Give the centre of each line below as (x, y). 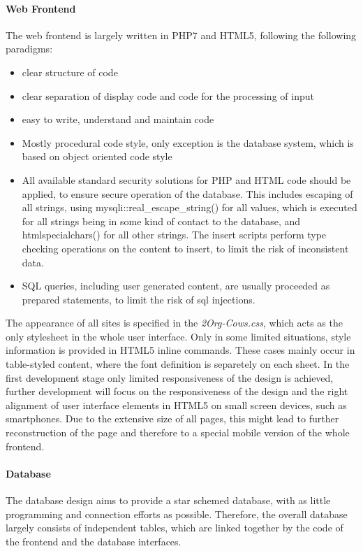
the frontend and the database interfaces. (94, 541)
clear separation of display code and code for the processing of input (168, 95)
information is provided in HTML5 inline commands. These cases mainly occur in (180, 350)
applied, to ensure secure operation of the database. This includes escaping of (187, 193)
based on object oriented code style (97, 156)
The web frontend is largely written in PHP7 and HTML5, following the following (181, 35)
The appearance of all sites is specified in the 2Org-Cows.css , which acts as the (174, 323)
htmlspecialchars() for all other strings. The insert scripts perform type (174, 235)
